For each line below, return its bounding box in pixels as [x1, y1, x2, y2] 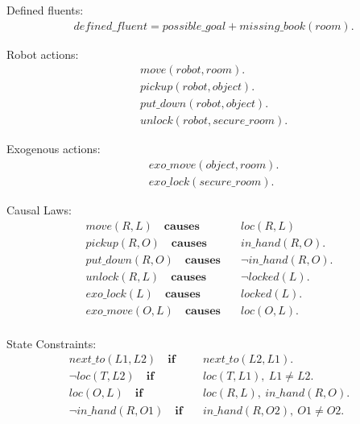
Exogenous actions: [6, 140, 101, 157]
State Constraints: [6, 335, 97, 351]
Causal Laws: [6, 202, 72, 218]
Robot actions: [6, 45, 79, 62]
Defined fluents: [6, 2, 84, 18]
